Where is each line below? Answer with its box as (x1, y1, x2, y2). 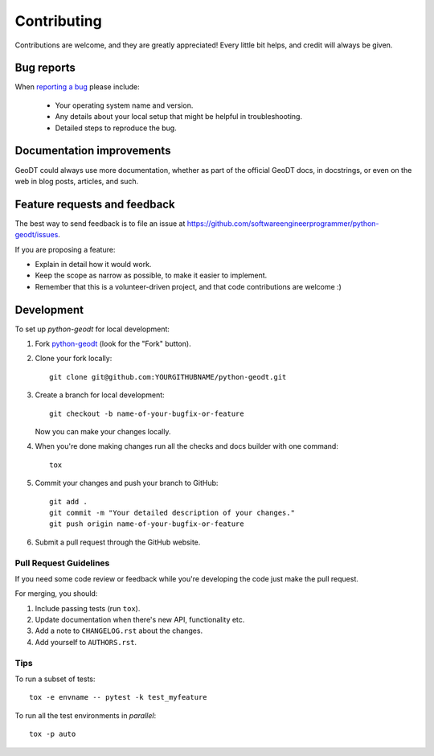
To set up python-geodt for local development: (14, 324, 170, 334)
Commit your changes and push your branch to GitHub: (35, 479, 219, 488)
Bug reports (14, 61, 76, 75)
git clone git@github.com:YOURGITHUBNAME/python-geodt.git (49, 372, 287, 381)
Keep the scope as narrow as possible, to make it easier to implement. (35, 270, 268, 281)
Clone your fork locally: (35, 354, 113, 364)
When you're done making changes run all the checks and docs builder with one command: (35, 442, 339, 451)
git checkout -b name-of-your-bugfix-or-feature (49, 409, 244, 418)
